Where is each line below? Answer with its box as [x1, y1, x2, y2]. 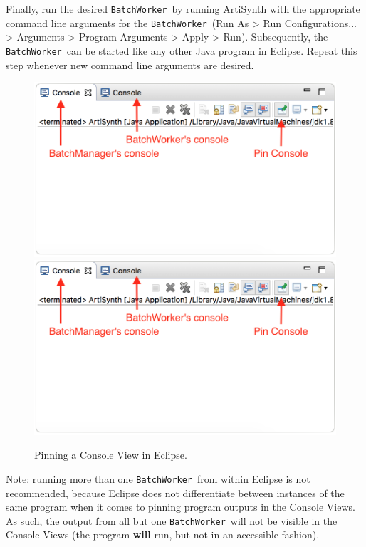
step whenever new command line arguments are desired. [6, 57, 254, 72]
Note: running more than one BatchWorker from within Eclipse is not [6, 471, 310, 486]
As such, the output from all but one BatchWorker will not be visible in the [6, 513, 338, 528]
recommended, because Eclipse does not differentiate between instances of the [6, 485, 345, 500]
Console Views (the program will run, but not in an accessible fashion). [6, 527, 320, 542]
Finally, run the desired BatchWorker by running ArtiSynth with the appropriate [6, 1, 360, 16]
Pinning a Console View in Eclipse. [34, 447, 187, 462]
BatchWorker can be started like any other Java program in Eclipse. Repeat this [6, 43, 357, 58]
